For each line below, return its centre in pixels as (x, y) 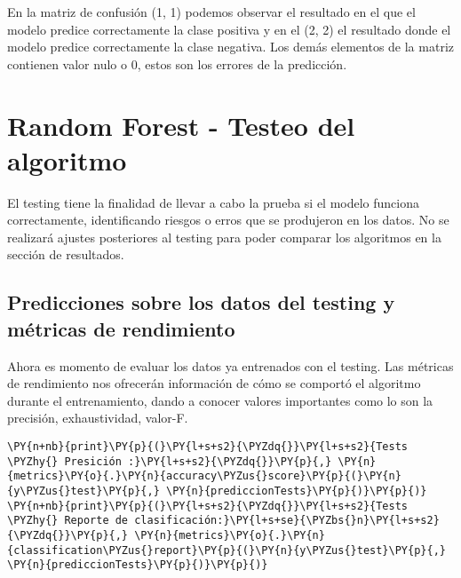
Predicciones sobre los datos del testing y (201, 302)
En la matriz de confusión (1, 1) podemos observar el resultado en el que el (211, 12)
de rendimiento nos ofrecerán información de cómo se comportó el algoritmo (214, 383)
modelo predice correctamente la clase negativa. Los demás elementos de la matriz (230, 47)
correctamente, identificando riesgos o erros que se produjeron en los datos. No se (228, 220)
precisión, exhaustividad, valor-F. (98, 418)
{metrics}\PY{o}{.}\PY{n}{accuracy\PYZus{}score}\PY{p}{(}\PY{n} (204, 476)
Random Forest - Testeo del (181, 125)
